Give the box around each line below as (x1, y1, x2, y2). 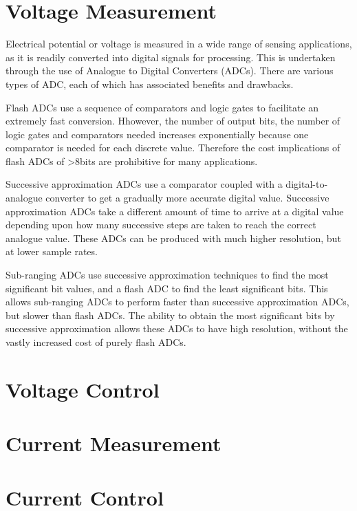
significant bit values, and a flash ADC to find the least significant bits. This (6, 281, 328, 295)
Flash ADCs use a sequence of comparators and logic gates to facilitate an (6, 100, 319, 114)
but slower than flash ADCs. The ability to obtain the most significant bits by (6, 307, 335, 322)
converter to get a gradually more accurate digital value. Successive (45, 191, 329, 205)
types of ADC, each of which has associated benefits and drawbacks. (6, 76, 294, 91)
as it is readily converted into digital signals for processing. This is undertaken (6, 50, 336, 64)
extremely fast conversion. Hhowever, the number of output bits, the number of (6, 113, 340, 128)
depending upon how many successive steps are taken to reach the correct (6, 217, 316, 232)
